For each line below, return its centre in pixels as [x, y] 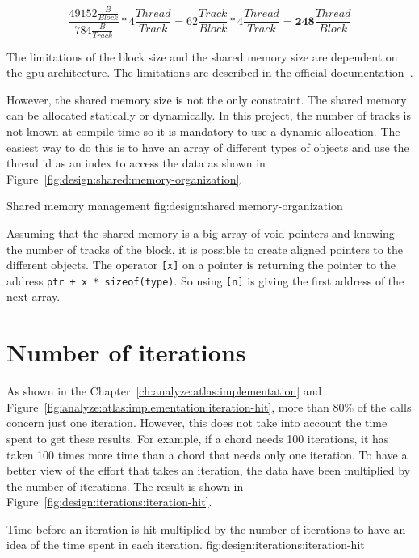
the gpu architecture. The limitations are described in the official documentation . [210, 72]
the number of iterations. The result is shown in [125, 486]
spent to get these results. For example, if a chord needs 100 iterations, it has [198, 438]
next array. [34, 296]
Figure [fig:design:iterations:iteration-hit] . [109, 502]
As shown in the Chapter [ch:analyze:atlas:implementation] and [164, 391]
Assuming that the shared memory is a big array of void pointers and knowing [201, 232]
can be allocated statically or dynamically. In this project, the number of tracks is [209, 115]
